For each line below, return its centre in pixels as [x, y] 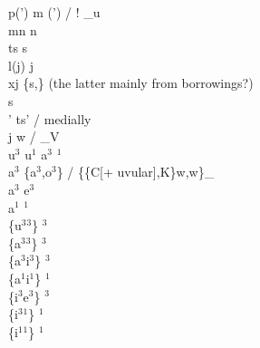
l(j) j [21, 65]
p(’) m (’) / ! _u [54, 12]
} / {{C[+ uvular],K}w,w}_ [135, 172]
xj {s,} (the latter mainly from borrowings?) [131, 83]
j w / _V [34, 136]
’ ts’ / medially [50, 118]
